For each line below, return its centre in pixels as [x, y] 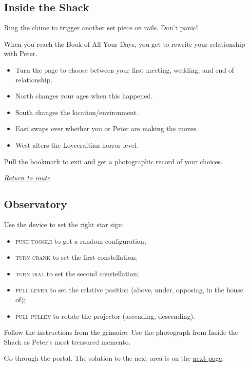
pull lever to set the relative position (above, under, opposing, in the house [129, 290]
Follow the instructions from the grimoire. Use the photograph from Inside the [121, 332]
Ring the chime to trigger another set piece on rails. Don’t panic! [101, 28]
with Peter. [21, 53]
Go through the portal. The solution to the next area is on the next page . [114, 358]
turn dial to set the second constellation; [77, 273]
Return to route [27, 178]
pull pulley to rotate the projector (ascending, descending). [105, 316]
